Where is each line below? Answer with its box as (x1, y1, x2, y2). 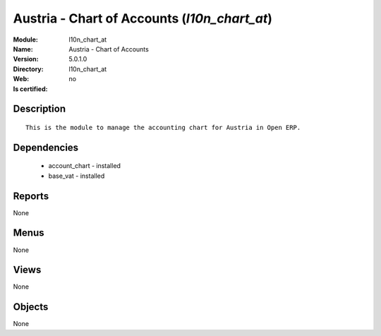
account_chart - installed (48, 162, 121, 170)
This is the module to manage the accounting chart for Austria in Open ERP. (25, 124, 301, 131)
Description (13, 103, 66, 115)
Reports (13, 190, 49, 202)
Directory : (13, 64, 44, 73)
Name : (13, 44, 33, 53)
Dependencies (13, 141, 79, 153)
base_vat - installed (48, 172, 105, 180)
